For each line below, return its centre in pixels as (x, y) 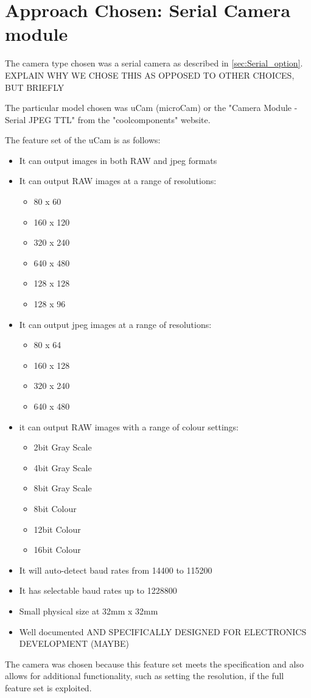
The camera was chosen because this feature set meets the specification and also (154, 664)
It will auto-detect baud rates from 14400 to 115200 (116, 570)
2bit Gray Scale (63, 447)
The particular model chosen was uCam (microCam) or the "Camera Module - (151, 108)
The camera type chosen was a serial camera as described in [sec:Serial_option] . (154, 63)
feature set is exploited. (48, 687)
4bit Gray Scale (63, 467)
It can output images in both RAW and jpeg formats (118, 160)
